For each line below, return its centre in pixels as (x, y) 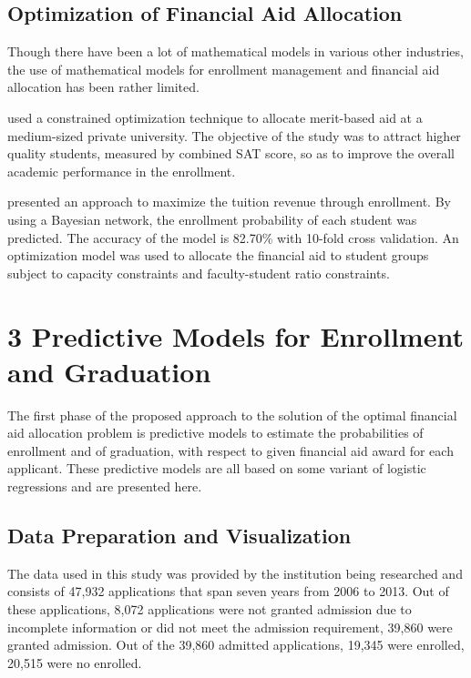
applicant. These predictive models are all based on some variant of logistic (217, 468)
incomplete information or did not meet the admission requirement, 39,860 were (230, 627)
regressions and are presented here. (105, 486)
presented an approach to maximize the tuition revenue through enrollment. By (229, 202)
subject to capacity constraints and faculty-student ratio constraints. (199, 273)
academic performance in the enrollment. (122, 171)
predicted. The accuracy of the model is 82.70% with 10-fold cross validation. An (233, 237)
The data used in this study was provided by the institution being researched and (235, 573)
